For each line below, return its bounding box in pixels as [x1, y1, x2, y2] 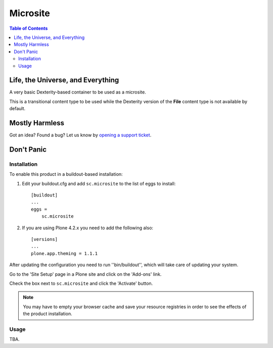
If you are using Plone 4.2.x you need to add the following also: [22, 225, 154, 231]
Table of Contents [9, 25, 48, 31]
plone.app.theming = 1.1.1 [31, 251, 98, 256]
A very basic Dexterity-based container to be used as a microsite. [9, 89, 146, 95]
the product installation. [23, 311, 73, 317]
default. [9, 106, 26, 112]
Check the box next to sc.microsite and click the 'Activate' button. [9, 280, 153, 286]
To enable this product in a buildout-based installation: [9, 171, 123, 177]
